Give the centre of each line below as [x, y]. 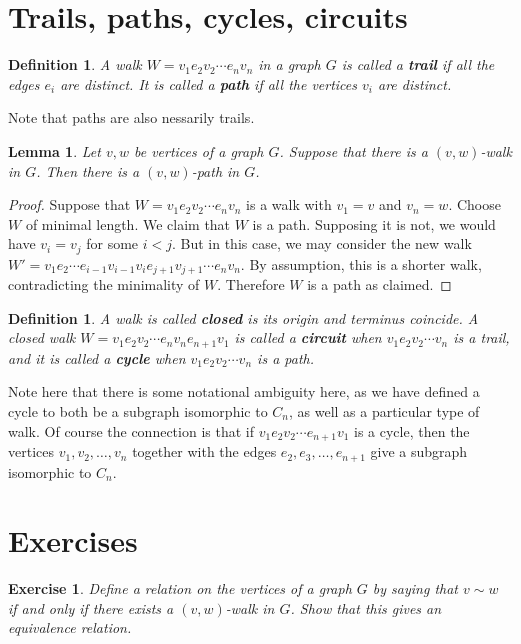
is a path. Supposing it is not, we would [374, 223]
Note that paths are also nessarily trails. [131, 117]
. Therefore [251, 284]
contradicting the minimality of [104, 284]
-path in [215, 170]
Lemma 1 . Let [54, 150]
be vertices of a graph [198, 150]
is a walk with [289, 204]
